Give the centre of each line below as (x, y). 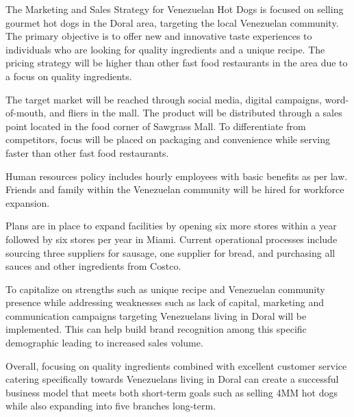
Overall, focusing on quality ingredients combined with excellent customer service (176, 365)
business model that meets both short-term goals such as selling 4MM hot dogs (172, 392)
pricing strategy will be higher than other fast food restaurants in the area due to (177, 63)
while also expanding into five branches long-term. (111, 406)
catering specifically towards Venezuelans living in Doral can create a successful (172, 379)
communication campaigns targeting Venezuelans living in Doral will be (156, 315)
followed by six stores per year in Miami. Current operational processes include (172, 239)
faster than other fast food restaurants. (87, 152)
